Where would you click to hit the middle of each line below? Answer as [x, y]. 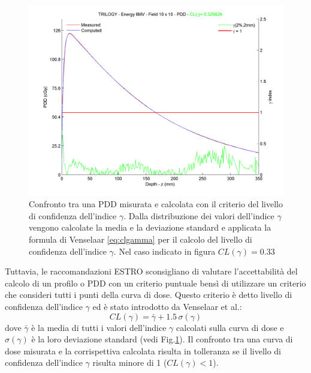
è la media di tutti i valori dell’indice [99, 327]
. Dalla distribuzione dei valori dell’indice [199, 215]
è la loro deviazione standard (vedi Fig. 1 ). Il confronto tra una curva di [162, 339]
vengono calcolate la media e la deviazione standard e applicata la [150, 227]
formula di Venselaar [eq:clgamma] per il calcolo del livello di [141, 239]
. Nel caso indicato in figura [164, 251]
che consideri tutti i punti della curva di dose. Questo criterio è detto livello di [149, 295]
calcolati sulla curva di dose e [230, 327]
